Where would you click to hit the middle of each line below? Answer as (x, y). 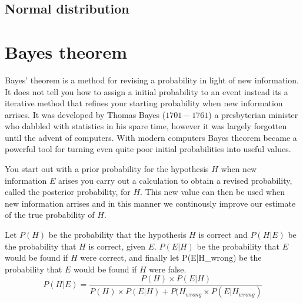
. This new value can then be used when (213, 192)
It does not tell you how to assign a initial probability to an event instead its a (146, 91)
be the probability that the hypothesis (117, 235)
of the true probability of (50, 215)
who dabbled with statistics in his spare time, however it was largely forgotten (146, 126)
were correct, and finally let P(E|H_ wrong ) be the (171, 257)
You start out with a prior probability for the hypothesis (107, 169)
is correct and (223, 235)
